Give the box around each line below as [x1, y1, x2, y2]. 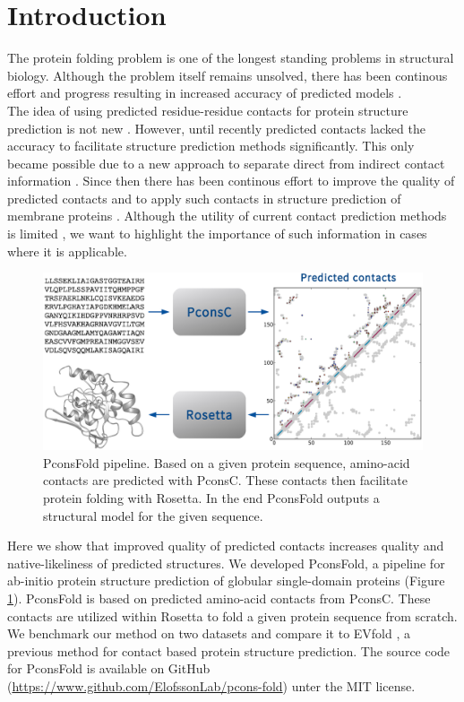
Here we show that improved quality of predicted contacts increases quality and [7, 536, 444, 555]
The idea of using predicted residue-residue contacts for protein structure [7, 100, 408, 119]
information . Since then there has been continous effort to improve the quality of [7, 171, 455, 190]
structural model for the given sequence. [43, 506, 263, 524]
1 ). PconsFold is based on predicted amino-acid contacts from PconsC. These [7, 588, 431, 607]
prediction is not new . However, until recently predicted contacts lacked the [7, 118, 425, 137]
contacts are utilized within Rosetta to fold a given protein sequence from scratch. [7, 606, 458, 625]
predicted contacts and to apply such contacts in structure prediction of [7, 188, 401, 207]
